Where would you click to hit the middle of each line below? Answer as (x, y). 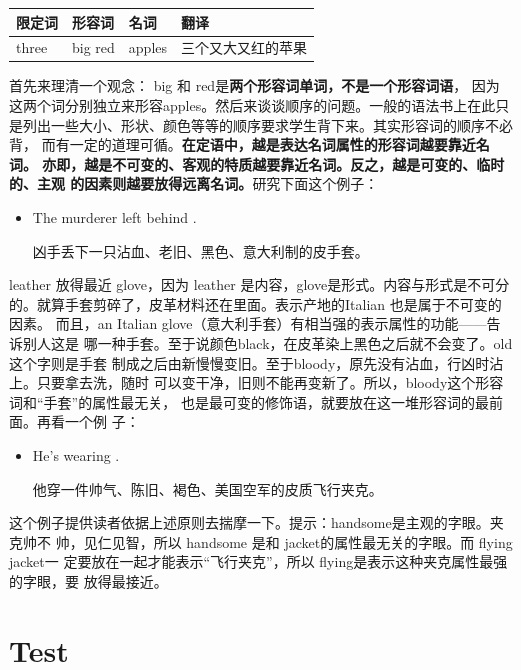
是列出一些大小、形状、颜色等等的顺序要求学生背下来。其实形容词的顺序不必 (261, 124)
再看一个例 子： (88, 421)
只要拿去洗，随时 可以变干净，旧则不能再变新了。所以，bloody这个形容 (270, 382)
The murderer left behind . (114, 217)
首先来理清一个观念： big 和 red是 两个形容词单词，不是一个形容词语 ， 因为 (254, 85)
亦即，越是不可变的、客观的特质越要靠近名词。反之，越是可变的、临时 (273, 163)
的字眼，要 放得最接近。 (88, 580)
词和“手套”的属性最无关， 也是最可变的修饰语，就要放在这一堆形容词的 (242, 401)
